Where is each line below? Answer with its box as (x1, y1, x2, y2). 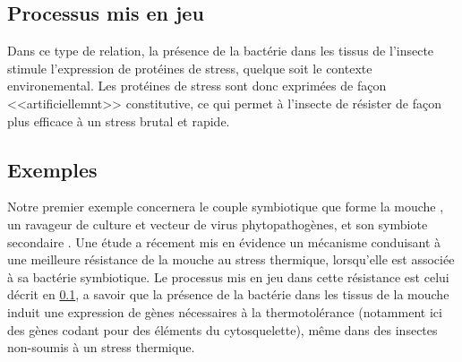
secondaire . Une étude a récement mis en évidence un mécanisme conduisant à (7, 232, 441, 251)
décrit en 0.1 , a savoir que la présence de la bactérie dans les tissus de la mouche (7, 285, 449, 304)
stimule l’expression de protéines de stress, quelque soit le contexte (7, 58, 372, 77)
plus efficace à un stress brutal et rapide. (7, 111, 230, 130)
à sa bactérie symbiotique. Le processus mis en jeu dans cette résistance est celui (7, 267, 449, 286)
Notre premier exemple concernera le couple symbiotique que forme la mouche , (7, 197, 444, 216)
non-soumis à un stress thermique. (7, 338, 195, 357)
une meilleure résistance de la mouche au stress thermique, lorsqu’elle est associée (7, 250, 455, 269)
